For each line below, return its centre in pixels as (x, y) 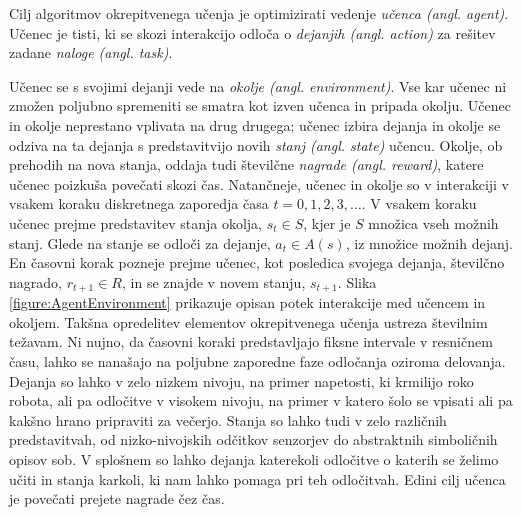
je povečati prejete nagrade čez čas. (117, 498)
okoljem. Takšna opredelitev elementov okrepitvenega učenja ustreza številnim (248, 321)
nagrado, (35, 281)
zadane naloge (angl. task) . (91, 52)
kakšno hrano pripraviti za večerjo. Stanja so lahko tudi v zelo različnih (228, 419)
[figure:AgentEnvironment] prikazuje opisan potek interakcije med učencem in (247, 302)
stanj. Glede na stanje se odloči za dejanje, (140, 242)
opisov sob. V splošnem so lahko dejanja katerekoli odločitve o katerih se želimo (254, 458)
